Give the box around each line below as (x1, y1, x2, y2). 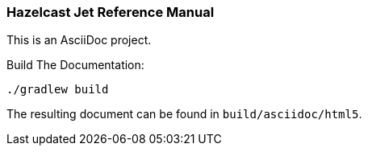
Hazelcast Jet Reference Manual (6, 4, 215, 20)
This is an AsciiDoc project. (6, 33, 152, 47)
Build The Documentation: (6, 58, 144, 72)
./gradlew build (6, 83, 109, 97)
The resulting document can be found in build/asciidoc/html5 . (6, 107, 362, 121)
